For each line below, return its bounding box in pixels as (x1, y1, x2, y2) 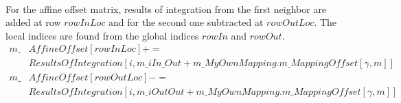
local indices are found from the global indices (5, 28, 199, 42)
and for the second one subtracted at (108, 15, 264, 29)
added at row (5, 15, 61, 29)
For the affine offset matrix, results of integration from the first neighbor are (5, 1, 327, 16)
